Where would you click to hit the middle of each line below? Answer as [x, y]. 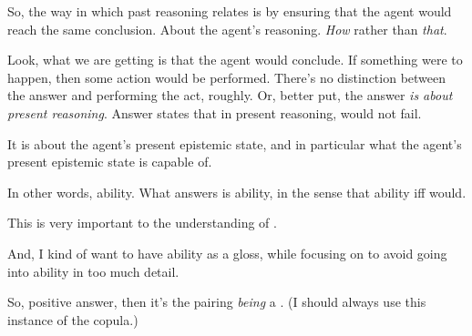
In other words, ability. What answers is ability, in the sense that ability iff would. [237, 192]
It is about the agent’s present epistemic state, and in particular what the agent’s [235, 143]
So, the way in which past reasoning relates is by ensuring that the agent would [230, 11]
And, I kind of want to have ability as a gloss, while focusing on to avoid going [227, 253]
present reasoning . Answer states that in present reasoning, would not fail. [215, 112]
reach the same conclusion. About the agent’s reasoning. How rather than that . [227, 29]
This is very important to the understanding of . [142, 223]
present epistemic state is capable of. [110, 162]
